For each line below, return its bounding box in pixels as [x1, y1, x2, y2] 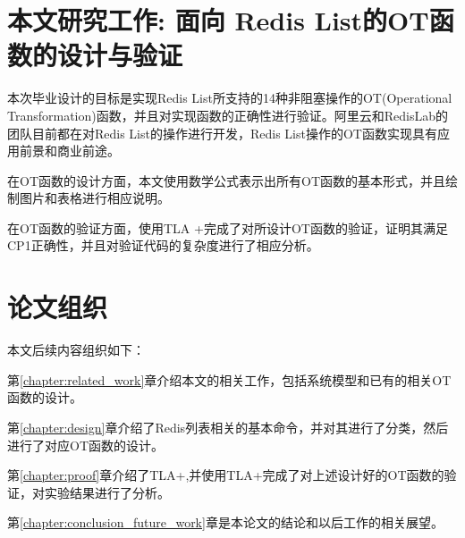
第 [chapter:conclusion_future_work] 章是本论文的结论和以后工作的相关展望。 [7, 513, 444, 532]
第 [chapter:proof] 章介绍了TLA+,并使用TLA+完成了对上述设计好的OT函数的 [7, 466, 444, 484]
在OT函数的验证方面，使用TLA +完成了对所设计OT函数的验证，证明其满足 [7, 218, 448, 237]
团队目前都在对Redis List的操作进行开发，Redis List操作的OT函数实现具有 [7, 123, 437, 142]
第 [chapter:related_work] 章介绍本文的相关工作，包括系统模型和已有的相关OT [7, 370, 452, 389]
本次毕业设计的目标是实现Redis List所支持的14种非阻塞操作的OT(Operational [7, 88, 452, 107]
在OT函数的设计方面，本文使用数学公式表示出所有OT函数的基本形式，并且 [7, 171, 445, 189]
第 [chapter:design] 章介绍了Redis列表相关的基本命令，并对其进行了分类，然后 [7, 417, 449, 436]
